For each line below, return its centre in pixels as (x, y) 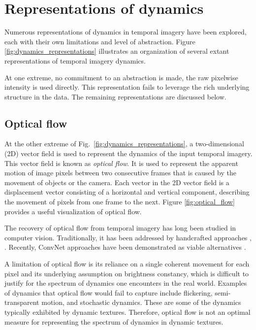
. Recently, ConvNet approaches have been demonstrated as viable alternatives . (125, 247)
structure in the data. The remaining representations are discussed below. (115, 96)
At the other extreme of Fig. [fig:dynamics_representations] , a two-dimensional (124, 144)
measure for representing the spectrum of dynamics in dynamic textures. (114, 321)
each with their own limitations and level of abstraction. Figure (100, 41)
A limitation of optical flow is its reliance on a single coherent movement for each (127, 264)
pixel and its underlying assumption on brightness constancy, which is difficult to (127, 273)
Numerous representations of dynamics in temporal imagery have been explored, (126, 32)
